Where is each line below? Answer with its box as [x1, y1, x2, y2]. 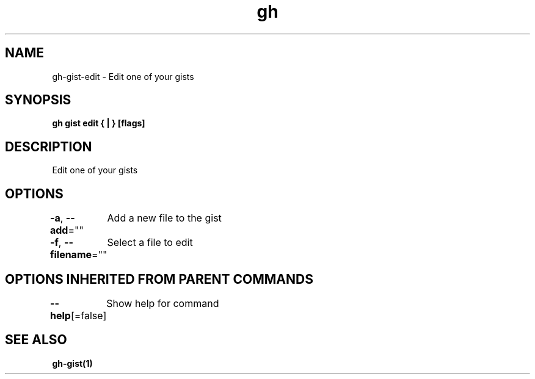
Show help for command [106, 297, 219, 309]
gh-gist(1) [52, 358, 93, 369]
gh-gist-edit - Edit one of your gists [52, 71, 194, 82]
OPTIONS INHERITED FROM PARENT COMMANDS [5, 271, 313, 287]
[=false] [70, 309, 107, 322]
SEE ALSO [5, 332, 67, 348]
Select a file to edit [107, 236, 193, 249]
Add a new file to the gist [107, 212, 222, 225]
